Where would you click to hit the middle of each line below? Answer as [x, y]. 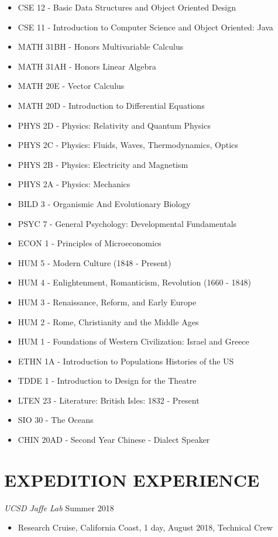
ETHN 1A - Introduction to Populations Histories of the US [126, 361]
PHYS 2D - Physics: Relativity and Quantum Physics [114, 125]
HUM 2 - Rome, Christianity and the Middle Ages [108, 321]
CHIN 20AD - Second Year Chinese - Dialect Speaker [114, 440]
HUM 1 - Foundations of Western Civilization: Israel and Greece [133, 341]
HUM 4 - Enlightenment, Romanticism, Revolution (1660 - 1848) [134, 282]
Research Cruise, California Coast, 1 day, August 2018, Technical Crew [145, 527]
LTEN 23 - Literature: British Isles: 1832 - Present [109, 400]
